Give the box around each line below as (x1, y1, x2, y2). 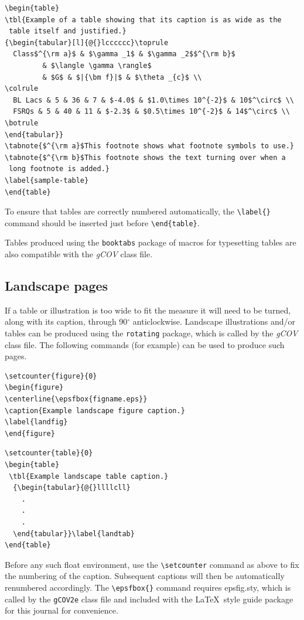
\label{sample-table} (5, 176, 89, 185)
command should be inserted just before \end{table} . (5, 216, 200, 229)
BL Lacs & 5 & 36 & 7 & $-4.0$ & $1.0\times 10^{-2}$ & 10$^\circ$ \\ (13, 96, 294, 104)
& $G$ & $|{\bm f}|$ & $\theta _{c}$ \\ (42, 73, 202, 81)
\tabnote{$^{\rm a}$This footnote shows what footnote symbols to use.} (5, 142, 294, 151)
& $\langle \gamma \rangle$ (42, 61, 152, 70)
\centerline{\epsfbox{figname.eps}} (5, 395, 148, 404)
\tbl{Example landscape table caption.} (9, 472, 169, 481)
